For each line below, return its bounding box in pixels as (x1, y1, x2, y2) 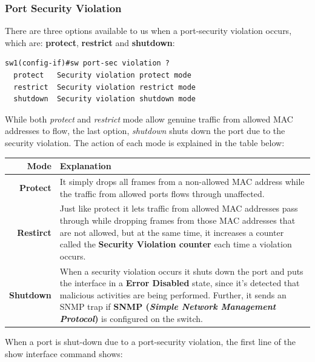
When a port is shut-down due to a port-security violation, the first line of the (5, 335, 296, 348)
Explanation (59, 159, 111, 172)
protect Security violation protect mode (13, 71, 191, 79)
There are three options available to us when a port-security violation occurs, (5, 24, 292, 37)
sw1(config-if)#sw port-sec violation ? (5, 59, 170, 68)
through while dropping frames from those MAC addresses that (59, 213, 296, 226)
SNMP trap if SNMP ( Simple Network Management (59, 300, 276, 313)
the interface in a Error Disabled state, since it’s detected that (59, 277, 300, 289)
